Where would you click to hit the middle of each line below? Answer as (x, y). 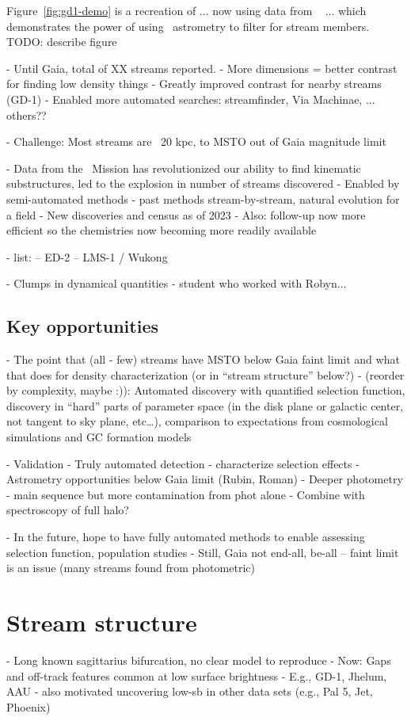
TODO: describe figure (62, 42)
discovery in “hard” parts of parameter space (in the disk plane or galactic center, (205, 405)
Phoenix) (29, 706)
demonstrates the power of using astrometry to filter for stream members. (188, 26)
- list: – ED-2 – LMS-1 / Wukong (87, 256)
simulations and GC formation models (99, 437)
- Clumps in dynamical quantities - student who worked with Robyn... (177, 283)
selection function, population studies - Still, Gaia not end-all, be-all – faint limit (203, 552)
